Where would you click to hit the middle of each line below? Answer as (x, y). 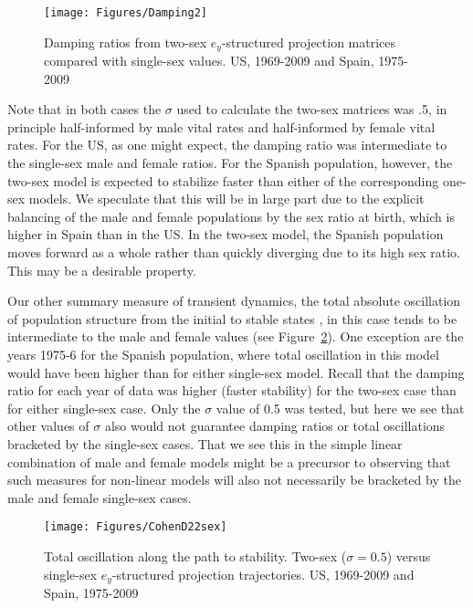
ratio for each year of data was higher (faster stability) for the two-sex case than (232, 390)
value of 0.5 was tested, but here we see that (340, 408)
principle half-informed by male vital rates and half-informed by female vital (221, 126)
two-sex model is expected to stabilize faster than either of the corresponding (223, 180)
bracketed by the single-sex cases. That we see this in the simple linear (205, 443)
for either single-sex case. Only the (104, 408)
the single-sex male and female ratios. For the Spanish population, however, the (230, 163)
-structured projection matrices (309, 42)
